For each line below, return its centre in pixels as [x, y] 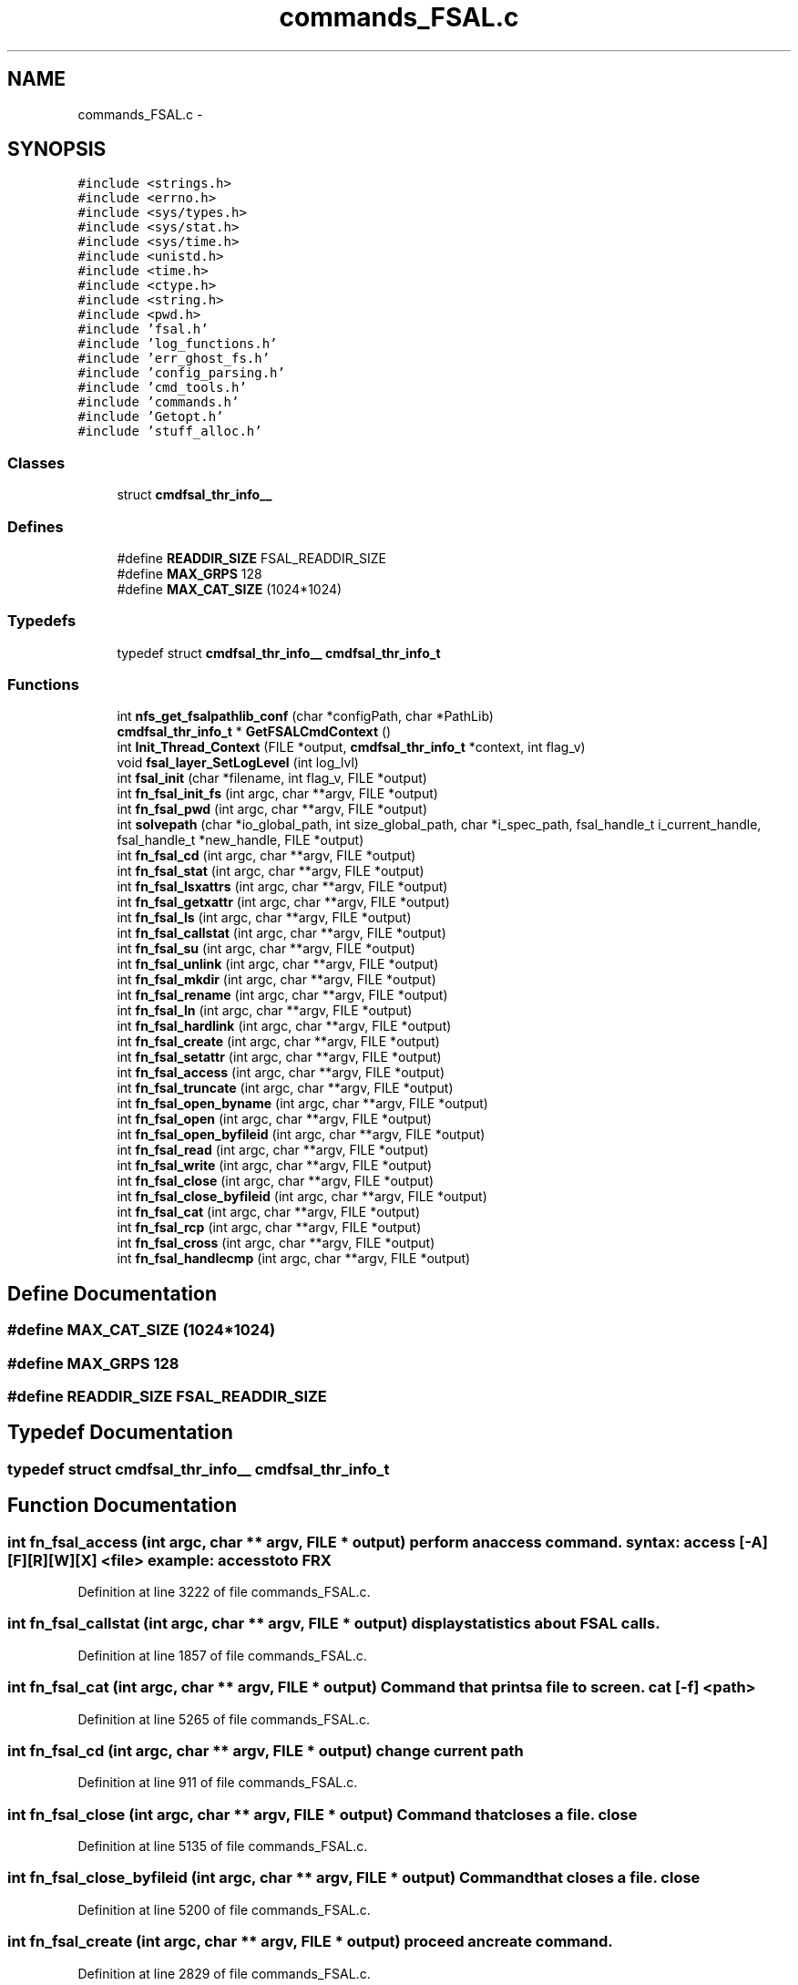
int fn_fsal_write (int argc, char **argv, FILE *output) [275, 1166]
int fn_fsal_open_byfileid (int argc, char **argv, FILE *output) [301, 1135]
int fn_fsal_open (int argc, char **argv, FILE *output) [274, 1119]
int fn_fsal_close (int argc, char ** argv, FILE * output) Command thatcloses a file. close [322, 1814]
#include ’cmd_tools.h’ [162, 388]
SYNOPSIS [57, 149]
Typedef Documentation [120, 1433]
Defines [36, 526]
